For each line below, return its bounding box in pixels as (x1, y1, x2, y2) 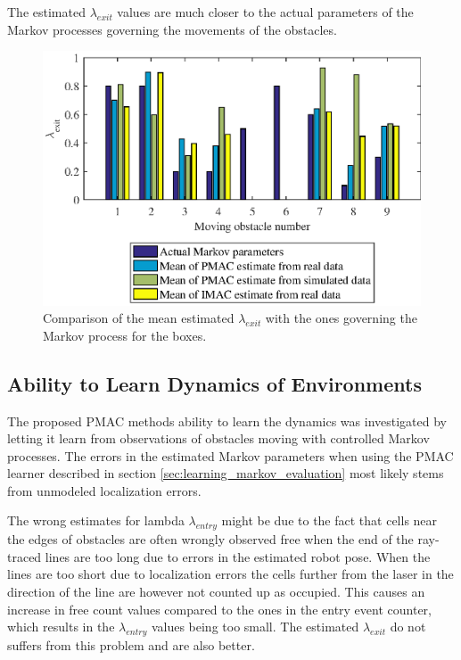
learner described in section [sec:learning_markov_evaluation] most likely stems (7, 464, 444, 483)
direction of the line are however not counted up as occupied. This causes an (7, 582, 425, 601)
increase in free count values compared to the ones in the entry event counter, (7, 599, 432, 618)
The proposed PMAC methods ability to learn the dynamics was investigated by (7, 411, 447, 430)
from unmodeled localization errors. (7, 481, 202, 499)
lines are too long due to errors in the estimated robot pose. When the (45, 547, 431, 565)
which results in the (7, 617, 115, 636)
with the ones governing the (265, 309, 417, 327)
